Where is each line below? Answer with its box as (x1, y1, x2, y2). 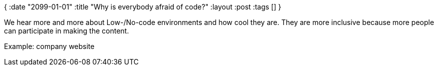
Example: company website (4, 42, 95, 50)
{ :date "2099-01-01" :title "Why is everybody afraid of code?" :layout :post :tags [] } (4, 2, 281, 11)
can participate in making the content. (4, 26, 129, 35)
